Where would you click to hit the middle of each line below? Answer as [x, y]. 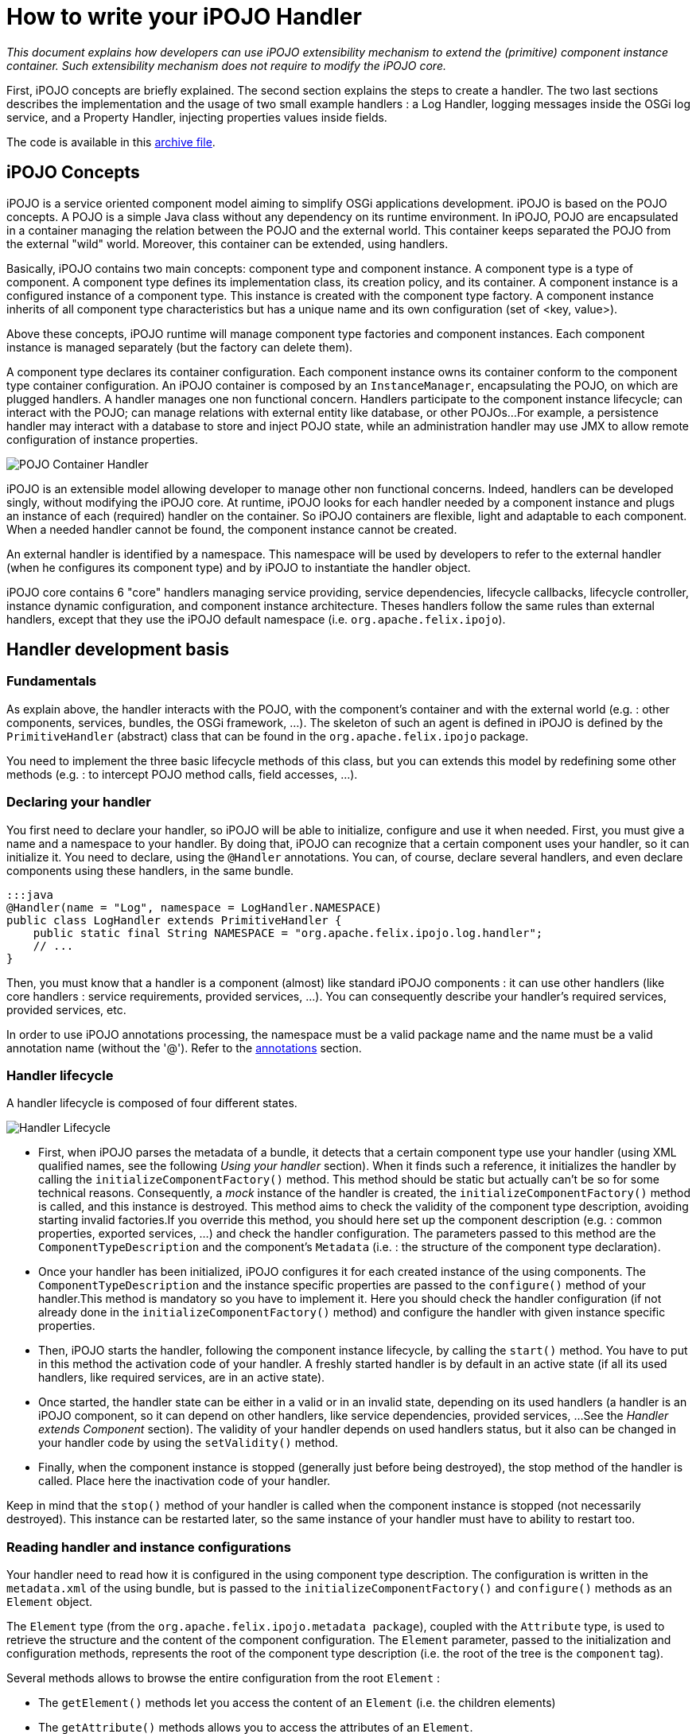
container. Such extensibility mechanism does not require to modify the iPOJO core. [226, 65]
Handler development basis [118, 650]
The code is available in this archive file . [111, 142]
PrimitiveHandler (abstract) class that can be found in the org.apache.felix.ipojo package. [268, 736]
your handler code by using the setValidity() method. [189, 1443]
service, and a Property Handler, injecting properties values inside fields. [197, 117]
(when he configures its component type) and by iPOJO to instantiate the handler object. [239, 567]
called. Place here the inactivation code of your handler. [185, 1481]
